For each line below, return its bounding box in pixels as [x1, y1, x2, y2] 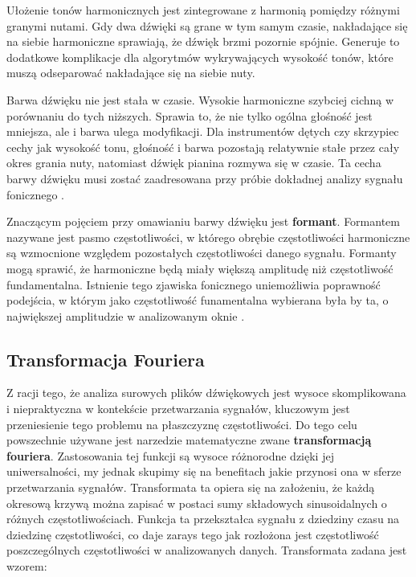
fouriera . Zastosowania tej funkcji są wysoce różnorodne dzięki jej [6, 447, 334, 464]
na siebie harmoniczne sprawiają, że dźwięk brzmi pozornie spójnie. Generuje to [6, 33, 400, 50]
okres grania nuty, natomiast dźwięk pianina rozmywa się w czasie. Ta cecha [6, 154, 381, 171]
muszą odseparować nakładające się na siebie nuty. [6, 64, 255, 81]
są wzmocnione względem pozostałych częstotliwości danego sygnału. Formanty [6, 244, 397, 261]
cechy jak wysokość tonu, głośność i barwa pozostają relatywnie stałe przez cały [6, 138, 400, 155]
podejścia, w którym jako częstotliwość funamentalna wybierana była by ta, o [6, 292, 389, 309]
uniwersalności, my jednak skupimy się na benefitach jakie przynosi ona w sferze [6, 463, 402, 480]
